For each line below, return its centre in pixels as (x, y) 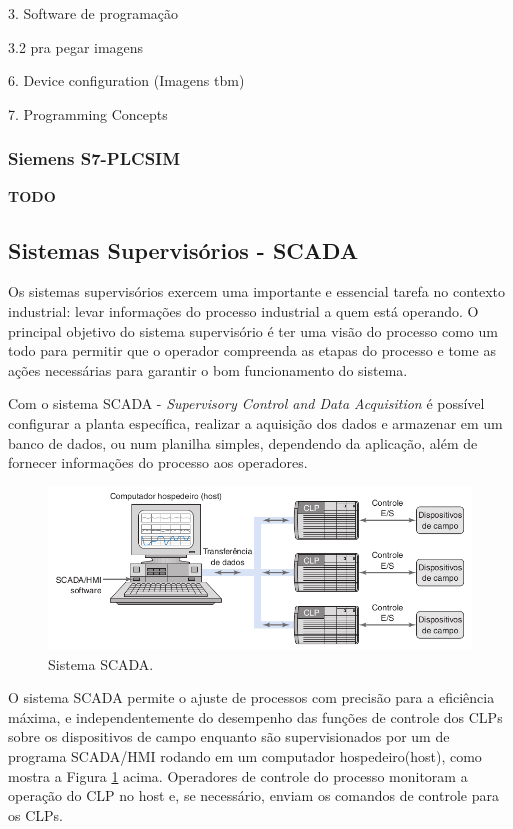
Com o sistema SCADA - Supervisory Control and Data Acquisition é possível (246, 403)
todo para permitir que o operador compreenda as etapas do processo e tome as (252, 350)
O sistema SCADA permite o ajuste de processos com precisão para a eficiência (251, 697)
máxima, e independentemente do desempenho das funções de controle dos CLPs (255, 716)
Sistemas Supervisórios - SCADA (183, 249)
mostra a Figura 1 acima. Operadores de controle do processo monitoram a (238, 775)
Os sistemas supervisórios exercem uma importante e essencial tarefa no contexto (257, 291)
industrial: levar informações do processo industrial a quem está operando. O (243, 310)
